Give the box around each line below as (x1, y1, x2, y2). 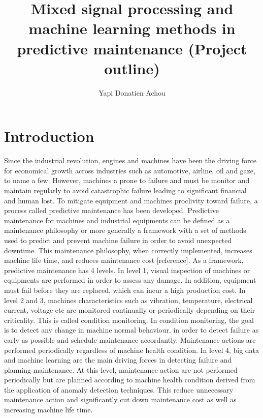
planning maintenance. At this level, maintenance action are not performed (4, 364, 238, 375)
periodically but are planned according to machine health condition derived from (4, 374, 255, 385)
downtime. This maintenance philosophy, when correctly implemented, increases (4, 245, 252, 255)
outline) (104, 57, 160, 78)
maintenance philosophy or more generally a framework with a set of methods (4, 225, 246, 235)
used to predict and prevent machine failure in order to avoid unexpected (4, 234, 232, 245)
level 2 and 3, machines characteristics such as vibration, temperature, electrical (4, 294, 253, 305)
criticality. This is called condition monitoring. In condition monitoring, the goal (4, 314, 254, 325)
